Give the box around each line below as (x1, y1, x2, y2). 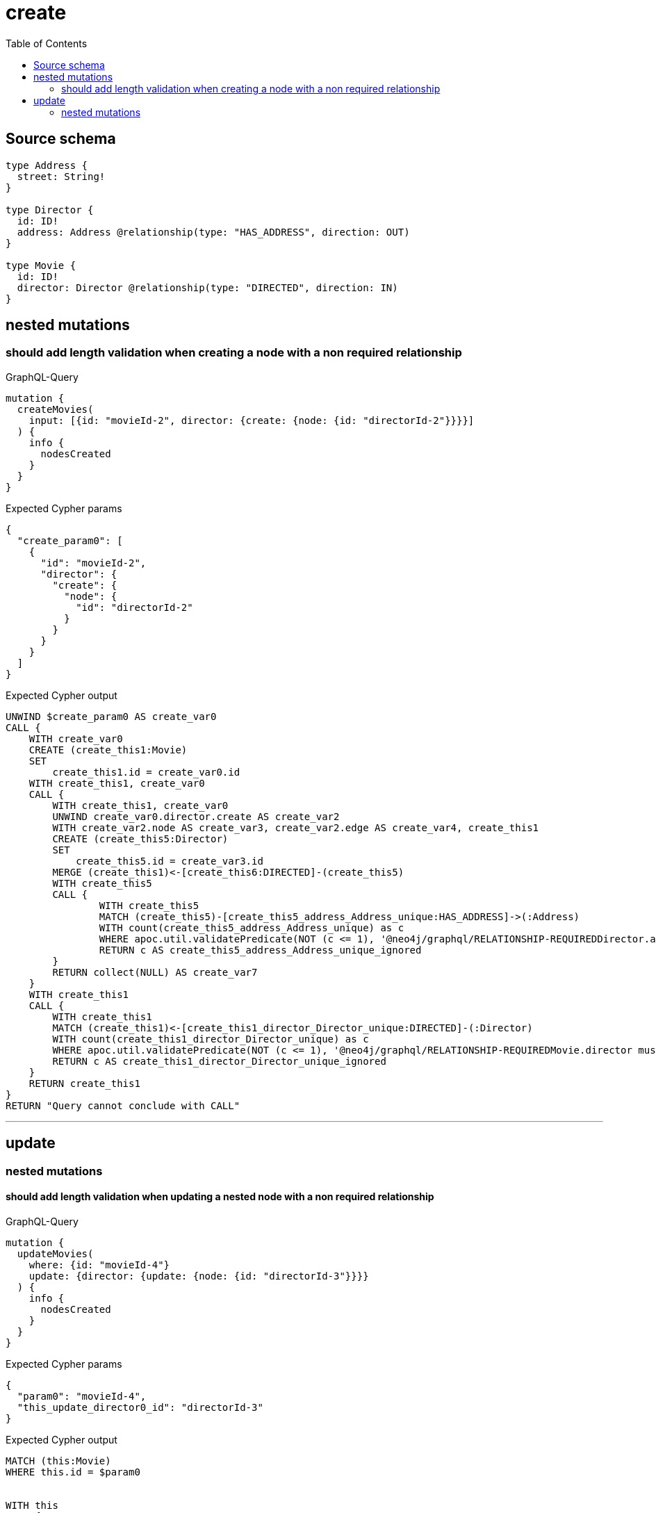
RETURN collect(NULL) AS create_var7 (52, 966, 258, 978)
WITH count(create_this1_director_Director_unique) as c (52, 1033, 369, 1045)
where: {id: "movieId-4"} (28, 1259, 170, 1270)
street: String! (17, 170, 106, 182)
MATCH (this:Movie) (6, 1455, 111, 1466)
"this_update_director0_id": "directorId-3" (17, 1401, 263, 1413)
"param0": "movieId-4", (17, 1390, 147, 1402)
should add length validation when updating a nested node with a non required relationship (6, 1191, 434, 1203)
